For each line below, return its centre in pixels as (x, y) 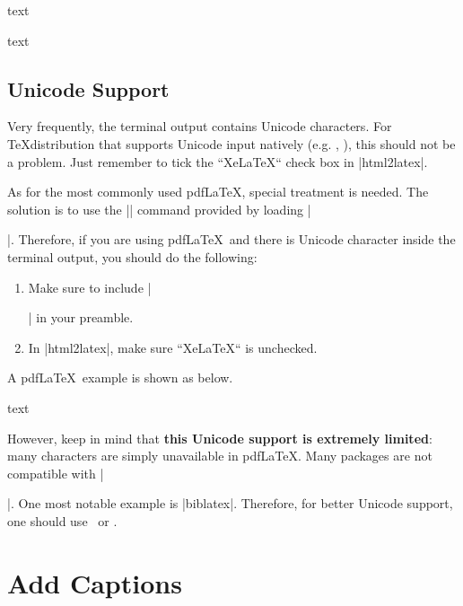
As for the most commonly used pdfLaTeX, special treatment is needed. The (218, 192)
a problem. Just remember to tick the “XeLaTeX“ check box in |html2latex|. (218, 161)
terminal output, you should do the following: (132, 256)
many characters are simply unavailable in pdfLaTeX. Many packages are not (220, 456)
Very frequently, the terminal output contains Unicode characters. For (200, 126)
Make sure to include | (90, 287)
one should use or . (62, 520)
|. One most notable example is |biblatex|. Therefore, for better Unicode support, (230, 503)
